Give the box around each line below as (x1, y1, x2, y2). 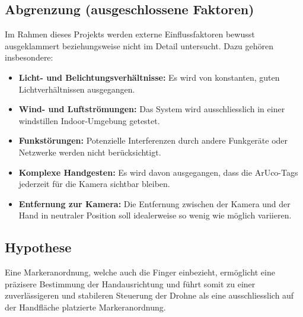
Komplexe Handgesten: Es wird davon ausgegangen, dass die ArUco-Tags (18, 166, 298, 178)
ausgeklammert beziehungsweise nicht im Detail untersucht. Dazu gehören (5, 39, 274, 52)
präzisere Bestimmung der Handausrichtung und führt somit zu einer (5, 277, 256, 290)
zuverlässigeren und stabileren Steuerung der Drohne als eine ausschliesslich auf (5, 289, 294, 302)
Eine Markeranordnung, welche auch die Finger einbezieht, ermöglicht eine (5, 266, 275, 278)
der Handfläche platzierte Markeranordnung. (5, 300, 166, 313)
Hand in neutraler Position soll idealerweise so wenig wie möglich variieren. (18, 209, 292, 221)
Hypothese (5, 238, 72, 256)
